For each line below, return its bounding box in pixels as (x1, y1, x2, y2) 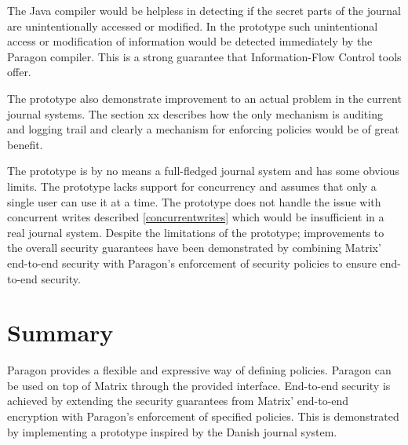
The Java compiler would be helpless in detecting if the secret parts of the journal (7, 2, 401, 18)
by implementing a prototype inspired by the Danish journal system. (7, 423, 337, 440)
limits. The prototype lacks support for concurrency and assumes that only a (7, 177, 377, 194)
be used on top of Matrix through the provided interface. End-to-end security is (7, 377, 391, 393)
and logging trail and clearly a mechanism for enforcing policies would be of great (7, 121, 399, 137)
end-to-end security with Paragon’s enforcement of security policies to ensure (7, 254, 377, 271)
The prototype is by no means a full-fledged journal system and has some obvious (7, 162, 399, 179)
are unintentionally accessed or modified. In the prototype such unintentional (7, 17, 378, 34)
